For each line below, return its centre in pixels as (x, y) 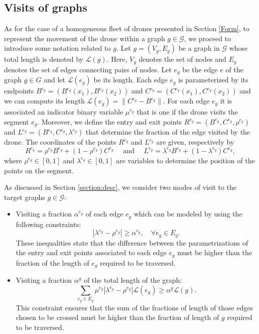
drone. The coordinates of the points (60, 142)
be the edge (200, 69)
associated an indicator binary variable (64, 112)
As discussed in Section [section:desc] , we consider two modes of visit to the (120, 187)
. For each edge (186, 101)
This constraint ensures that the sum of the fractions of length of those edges (135, 307)
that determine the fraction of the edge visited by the (168, 132)
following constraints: (48, 224)
